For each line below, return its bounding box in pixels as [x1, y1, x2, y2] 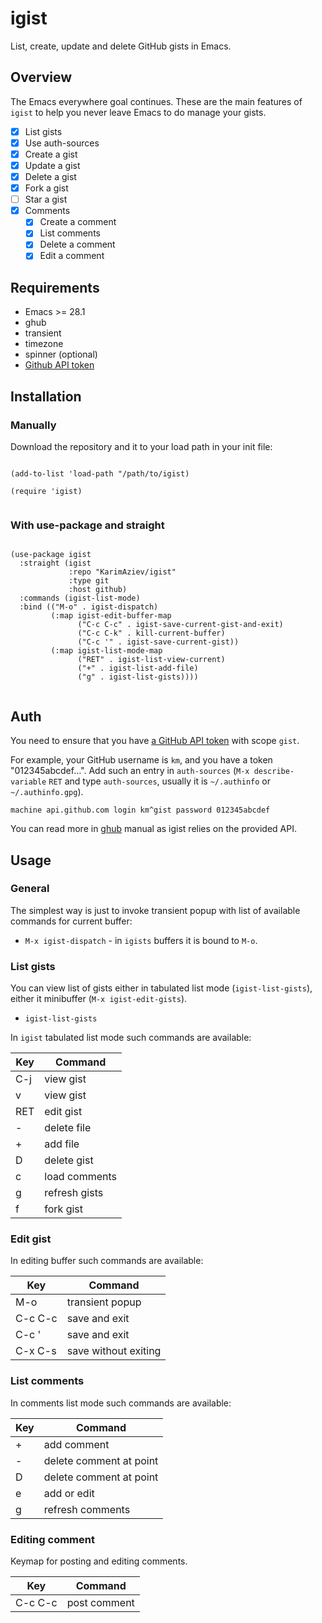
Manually [10, 418, 57, 432]
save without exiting [66, 1344, 162, 1358]
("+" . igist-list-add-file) [77, 663, 199, 674]
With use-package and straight [10, 518, 165, 532]
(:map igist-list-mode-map [50, 646, 163, 656]
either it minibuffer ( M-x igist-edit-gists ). [10, 993, 188, 1005]
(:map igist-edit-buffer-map [50, 611, 172, 621]
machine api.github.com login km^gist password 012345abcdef [10, 805, 271, 816]
